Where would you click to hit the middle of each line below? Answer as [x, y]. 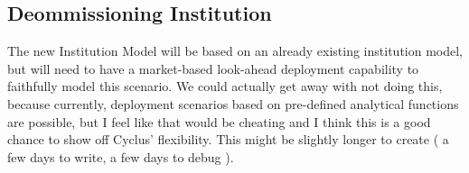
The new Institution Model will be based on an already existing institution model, [235, 51]
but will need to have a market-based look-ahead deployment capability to [213, 68]
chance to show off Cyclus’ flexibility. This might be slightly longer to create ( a [228, 139]
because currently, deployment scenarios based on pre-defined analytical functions [233, 103]
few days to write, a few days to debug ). [121, 156]
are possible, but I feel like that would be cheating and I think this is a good [219, 121]
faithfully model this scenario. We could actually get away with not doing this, [225, 86]
